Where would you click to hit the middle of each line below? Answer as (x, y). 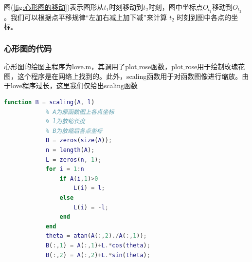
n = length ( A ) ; (70, 150)
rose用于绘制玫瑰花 (215, 66)
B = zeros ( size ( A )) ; (79, 140)
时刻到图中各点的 (204, 17)
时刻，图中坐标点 (175, 7)
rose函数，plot (161, 66)
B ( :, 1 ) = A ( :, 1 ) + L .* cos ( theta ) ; (98, 245)
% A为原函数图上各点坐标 (80, 112)
